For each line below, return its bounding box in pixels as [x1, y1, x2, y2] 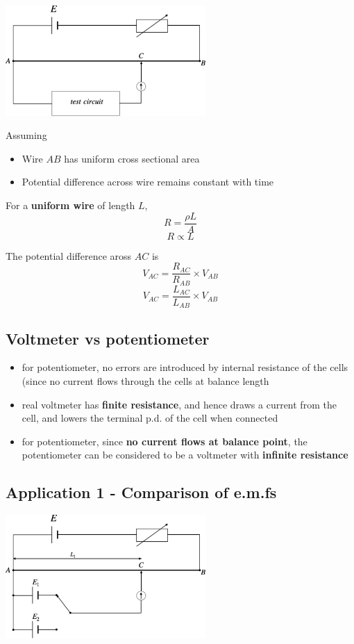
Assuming [6, 128, 47, 142]
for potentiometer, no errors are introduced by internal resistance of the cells [22, 360, 348, 374]
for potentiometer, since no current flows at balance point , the [22, 434, 307, 448]
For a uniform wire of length [6, 198, 135, 212]
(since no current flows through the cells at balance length [22, 374, 269, 388]
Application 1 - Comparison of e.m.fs [6, 481, 277, 503]
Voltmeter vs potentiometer [6, 327, 210, 349]
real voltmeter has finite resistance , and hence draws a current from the [22, 397, 337, 411]
